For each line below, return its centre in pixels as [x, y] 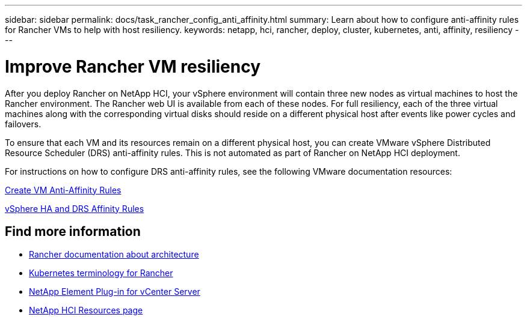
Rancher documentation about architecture [114, 255]
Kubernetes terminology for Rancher [101, 273]
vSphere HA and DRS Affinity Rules [75, 208]
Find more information [73, 231]
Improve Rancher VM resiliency [133, 66]
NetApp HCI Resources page [86, 310]
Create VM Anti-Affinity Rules [63, 190]
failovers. [23, 124]
